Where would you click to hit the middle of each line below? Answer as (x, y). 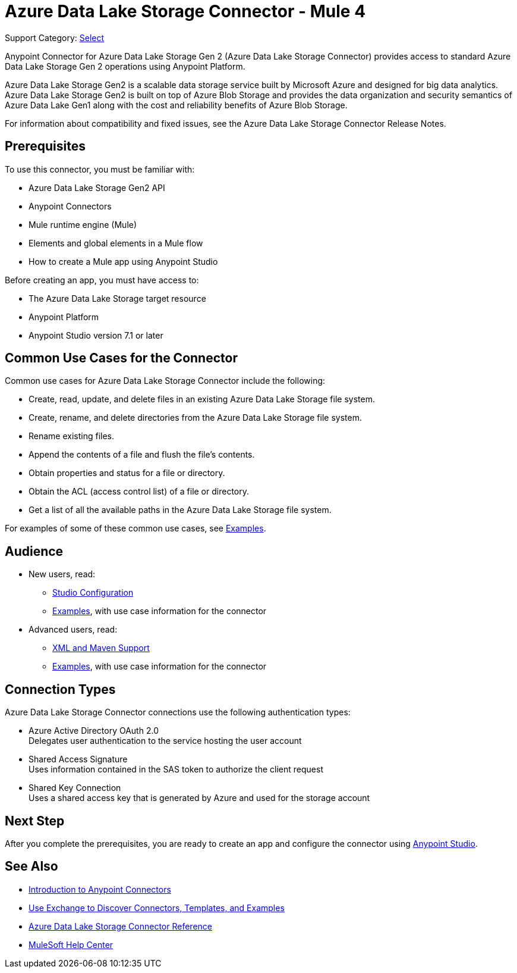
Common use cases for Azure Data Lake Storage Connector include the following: (165, 381)
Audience (34, 551)
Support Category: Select (55, 37)
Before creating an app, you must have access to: (102, 280)
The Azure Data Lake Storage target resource (117, 298)
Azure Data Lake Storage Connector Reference (121, 926)
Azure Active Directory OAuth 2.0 (94, 731)
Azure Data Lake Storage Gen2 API (97, 187)
